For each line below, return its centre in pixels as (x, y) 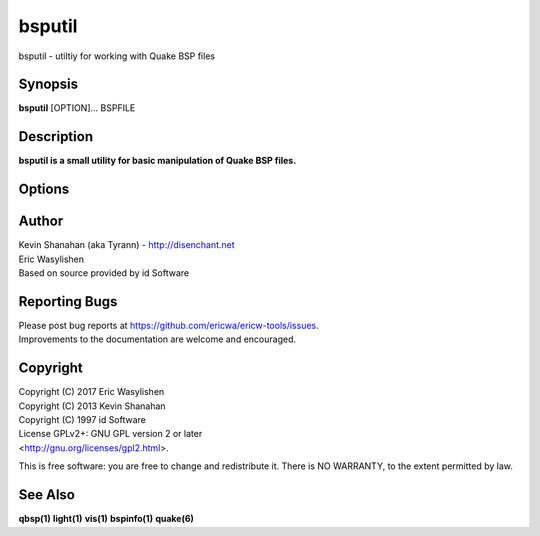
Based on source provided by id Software (104, 273)
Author (41, 221)
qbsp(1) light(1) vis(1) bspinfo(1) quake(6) (106, 519)
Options (44, 189)
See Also (46, 495)
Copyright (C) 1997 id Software (82, 420)
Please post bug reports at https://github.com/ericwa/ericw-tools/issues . (168, 325)
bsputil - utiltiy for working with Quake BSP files (116, 56)
